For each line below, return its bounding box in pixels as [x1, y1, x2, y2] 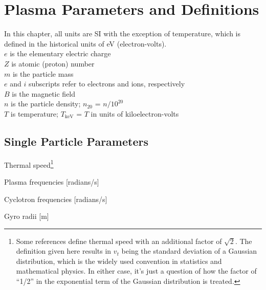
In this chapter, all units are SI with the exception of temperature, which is [4, 28, 240, 39]
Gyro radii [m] [4, 211, 49, 221]
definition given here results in [16, 246, 112, 256]
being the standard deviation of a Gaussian [121, 246, 257, 256]
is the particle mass [12, 68, 74, 79]
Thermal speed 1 [4, 158, 54, 170]
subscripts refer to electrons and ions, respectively [28, 78, 185, 89]
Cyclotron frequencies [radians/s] [4, 193, 107, 204]
